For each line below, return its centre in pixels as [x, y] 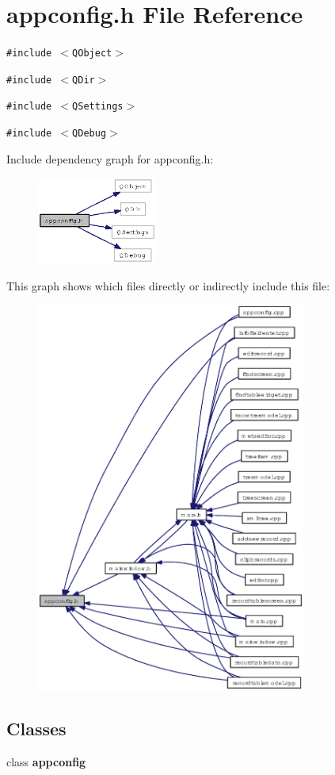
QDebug [89, 134]
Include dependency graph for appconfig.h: [110, 158]
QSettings [98, 107]
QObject [92, 54]
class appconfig [46, 762]
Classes [36, 729]
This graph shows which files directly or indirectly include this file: [168, 285]
